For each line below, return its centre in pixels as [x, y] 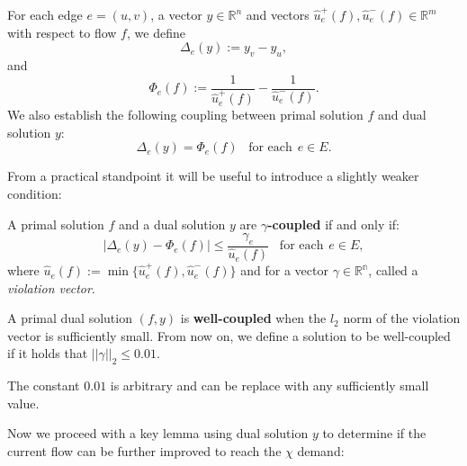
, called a [393, 270]
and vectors [278, 14]
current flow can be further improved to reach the [144, 451]
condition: [35, 193]
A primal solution [56, 224]
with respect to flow [62, 32]
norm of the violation [402, 318]
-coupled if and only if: [334, 224]
